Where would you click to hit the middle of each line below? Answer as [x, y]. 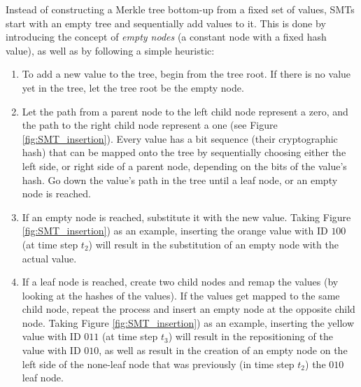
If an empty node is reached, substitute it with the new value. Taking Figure [186, 217]
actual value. [49, 258]
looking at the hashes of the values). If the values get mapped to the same [181, 295]
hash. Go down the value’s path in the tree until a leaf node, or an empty [180, 180]
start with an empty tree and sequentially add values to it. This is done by [166, 23]
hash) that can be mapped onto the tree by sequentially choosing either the [184, 152]
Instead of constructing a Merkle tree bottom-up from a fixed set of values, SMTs [180, 9]
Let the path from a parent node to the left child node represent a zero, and [185, 111]
